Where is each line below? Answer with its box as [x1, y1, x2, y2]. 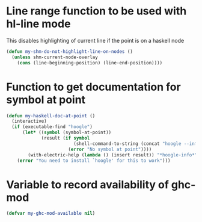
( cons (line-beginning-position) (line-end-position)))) [17, 60, 163, 66]
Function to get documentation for [6, 80, 182, 94]
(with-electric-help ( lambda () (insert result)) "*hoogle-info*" [28, 152, 198, 158]
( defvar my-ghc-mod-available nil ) [6, 211, 96, 217]
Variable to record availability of [6, 177, 170, 191]
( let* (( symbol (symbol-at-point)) [22, 129, 112, 136]
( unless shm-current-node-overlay [11, 54, 98, 60]
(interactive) [11, 119, 47, 125]
